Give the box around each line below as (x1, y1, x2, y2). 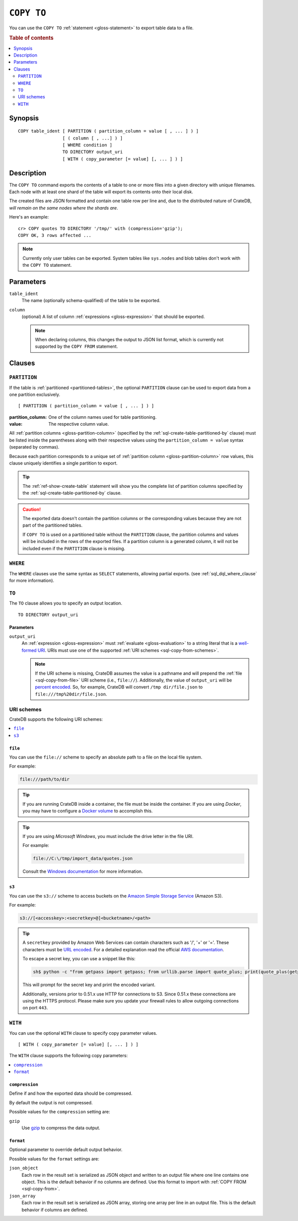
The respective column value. (48, 421, 109, 427)
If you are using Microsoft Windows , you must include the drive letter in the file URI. (22, 833, 194, 839)
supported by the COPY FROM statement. (35, 343, 118, 350)
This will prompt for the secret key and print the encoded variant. (22, 982, 156, 988)
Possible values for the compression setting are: (9, 1109, 110, 1115)
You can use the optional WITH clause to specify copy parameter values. (9, 1030, 157, 1036)
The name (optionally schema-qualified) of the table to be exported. (21, 298, 161, 304)
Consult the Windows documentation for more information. (22, 868, 143, 874)
